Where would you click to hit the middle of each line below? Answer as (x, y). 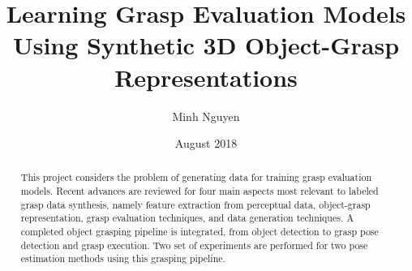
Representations (206, 77)
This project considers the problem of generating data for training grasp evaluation (196, 177)
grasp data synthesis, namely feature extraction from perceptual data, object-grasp (195, 204)
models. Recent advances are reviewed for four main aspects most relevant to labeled (200, 191)
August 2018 (206, 143)
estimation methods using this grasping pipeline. (123, 258)
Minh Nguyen (206, 116)
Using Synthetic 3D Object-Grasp (206, 45)
